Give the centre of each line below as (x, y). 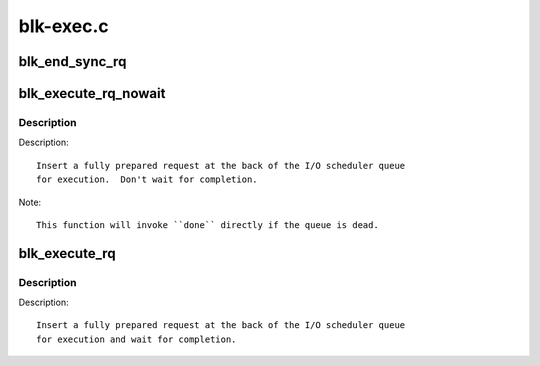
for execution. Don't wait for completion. (147, 179)
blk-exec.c (63, 26)
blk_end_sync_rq (72, 61)
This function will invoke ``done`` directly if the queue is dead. (207, 224)
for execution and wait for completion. (136, 339)
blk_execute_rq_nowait (92, 93)
